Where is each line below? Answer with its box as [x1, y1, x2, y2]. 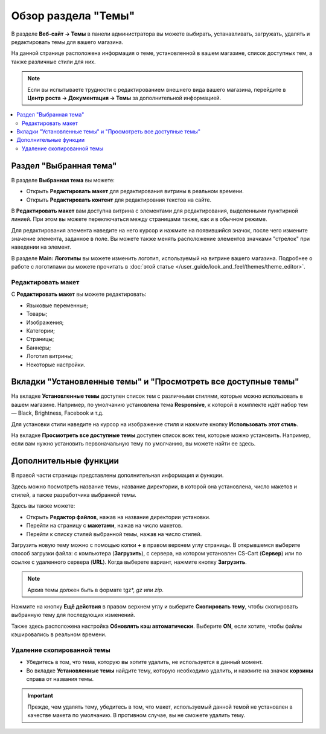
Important [27, 692, 54, 700]
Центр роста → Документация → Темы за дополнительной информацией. [27, 94, 222, 101]
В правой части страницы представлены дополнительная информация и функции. [11, 471, 224, 479]
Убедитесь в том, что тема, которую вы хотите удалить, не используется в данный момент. [26, 659, 263, 666]
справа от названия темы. [26, 675, 94, 683]
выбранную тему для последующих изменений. [11, 611, 135, 619]
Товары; [26, 310, 48, 318]
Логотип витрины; [26, 353, 73, 360]
